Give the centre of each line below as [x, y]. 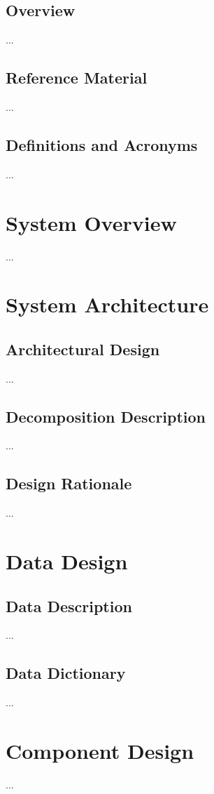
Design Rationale [69, 483]
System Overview [91, 222]
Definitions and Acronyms [102, 144]
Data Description [69, 606]
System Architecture [107, 304]
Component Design [100, 751]
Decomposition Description [106, 416]
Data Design [67, 561]
